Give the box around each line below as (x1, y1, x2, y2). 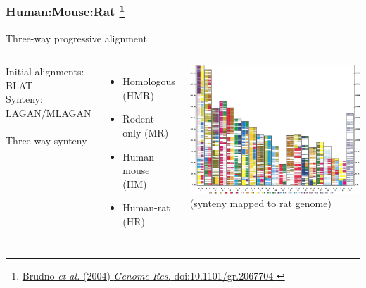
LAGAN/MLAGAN (6, 106, 91, 120)
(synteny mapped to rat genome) (189, 196, 332, 211)
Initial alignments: (6, 64, 84, 79)
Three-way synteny (6, 133, 87, 148)
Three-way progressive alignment (6, 30, 147, 45)
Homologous (122, 74, 175, 89)
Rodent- (122, 111, 158, 126)
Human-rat (122, 200, 170, 215)
